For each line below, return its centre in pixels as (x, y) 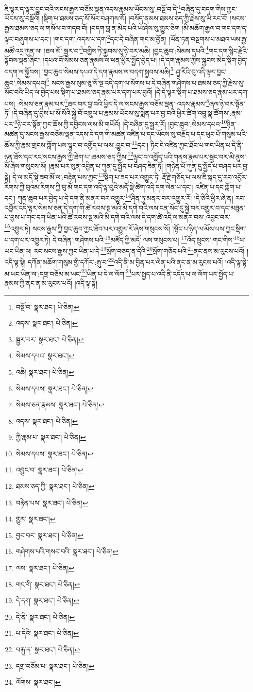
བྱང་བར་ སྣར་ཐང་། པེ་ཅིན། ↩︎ (50, 535)
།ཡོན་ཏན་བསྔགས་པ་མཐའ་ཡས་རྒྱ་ (208, 39)
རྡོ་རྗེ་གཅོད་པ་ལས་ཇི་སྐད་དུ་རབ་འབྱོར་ (205, 177)
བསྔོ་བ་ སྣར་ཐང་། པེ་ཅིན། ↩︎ (48, 306)
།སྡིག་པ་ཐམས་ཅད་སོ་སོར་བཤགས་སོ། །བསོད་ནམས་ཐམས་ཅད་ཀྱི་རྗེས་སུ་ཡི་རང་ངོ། (135, 18)
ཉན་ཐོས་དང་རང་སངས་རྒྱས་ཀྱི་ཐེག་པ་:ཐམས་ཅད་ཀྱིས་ (66, 156)
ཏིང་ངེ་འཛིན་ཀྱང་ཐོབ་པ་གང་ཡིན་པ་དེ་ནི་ (197, 145)
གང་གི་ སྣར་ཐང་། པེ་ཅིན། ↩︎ (48, 584)
